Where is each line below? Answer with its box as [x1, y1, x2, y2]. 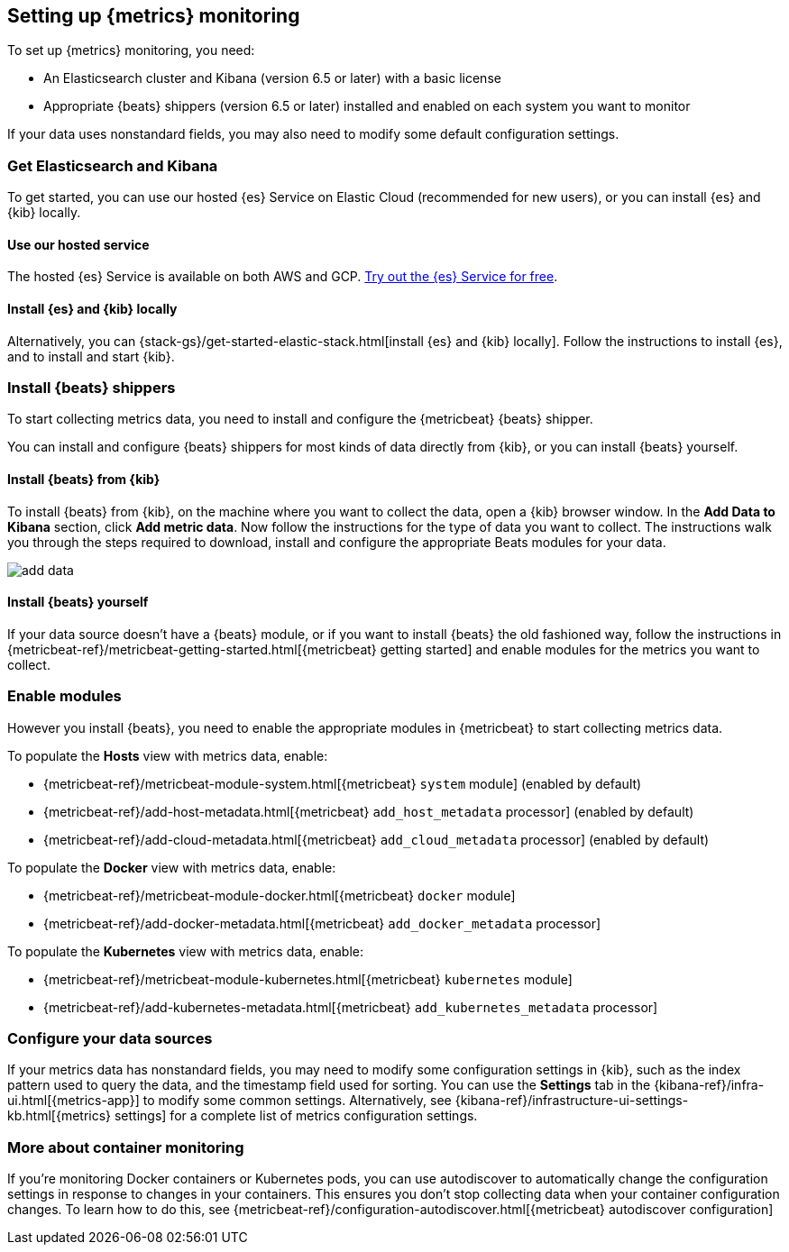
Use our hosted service [7, 236, 150, 252]
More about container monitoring [7, 1138, 244, 1156]
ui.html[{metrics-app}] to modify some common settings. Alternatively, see [7, 1092, 452, 1109]
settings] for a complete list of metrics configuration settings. [114, 1108, 478, 1124]
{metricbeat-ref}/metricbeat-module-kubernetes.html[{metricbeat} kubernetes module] [43, 971, 573, 987]
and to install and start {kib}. [7, 348, 175, 364]
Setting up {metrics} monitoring [7, 5, 300, 27]
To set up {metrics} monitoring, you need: [7, 42, 255, 59]
